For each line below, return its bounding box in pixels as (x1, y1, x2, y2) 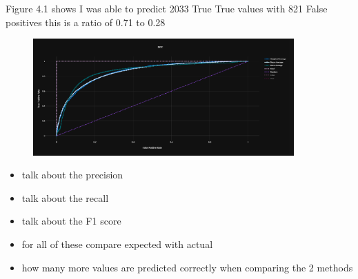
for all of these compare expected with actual (21, 236, 213, 251)
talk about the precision (21, 167, 123, 182)
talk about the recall (21, 190, 109, 205)
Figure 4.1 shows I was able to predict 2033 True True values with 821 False (6, 1, 328, 15)
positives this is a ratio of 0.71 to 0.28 (6, 14, 166, 29)
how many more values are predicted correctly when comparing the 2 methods (21, 260, 353, 274)
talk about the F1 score (21, 214, 121, 228)
